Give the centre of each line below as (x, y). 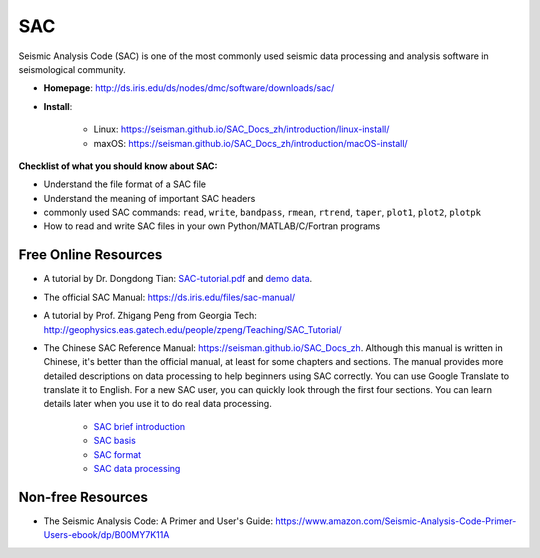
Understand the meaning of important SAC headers (149, 198)
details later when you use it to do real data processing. (157, 404)
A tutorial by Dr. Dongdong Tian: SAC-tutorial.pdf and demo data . (178, 279)
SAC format (117, 454)
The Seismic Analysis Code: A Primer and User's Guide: (158, 521)
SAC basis (115, 441)
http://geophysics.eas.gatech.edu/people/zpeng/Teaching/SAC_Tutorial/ (192, 329)
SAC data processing (137, 469)
